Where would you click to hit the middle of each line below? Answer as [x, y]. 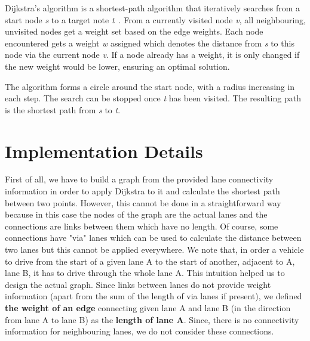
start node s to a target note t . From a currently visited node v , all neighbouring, [155, 19]
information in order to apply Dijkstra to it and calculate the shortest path [142, 191]
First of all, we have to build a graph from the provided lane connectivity [139, 179]
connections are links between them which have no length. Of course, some [142, 226]
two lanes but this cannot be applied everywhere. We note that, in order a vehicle [154, 249]
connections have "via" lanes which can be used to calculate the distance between [153, 238]
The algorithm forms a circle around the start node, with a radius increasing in [150, 86]
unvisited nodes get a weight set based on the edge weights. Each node [134, 31]
